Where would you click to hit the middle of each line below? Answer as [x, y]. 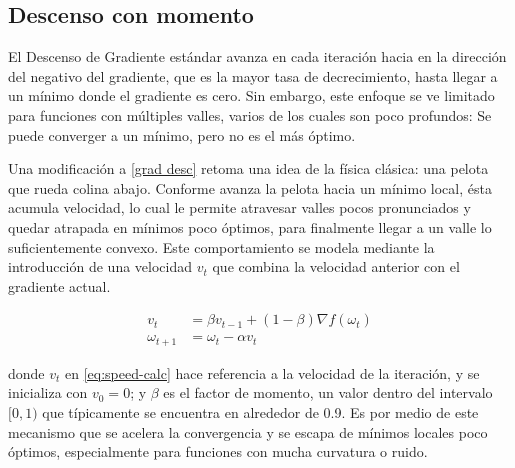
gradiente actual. [59, 285]
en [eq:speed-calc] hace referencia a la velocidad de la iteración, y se [272, 372]
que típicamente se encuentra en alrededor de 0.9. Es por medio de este [260, 412]
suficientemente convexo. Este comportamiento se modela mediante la [221, 246]
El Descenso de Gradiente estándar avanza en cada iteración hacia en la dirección [257, 56]
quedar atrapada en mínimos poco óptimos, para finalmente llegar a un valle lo [250, 226]
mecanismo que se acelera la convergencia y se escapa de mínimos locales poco [248, 431]
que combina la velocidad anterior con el [336, 266]
